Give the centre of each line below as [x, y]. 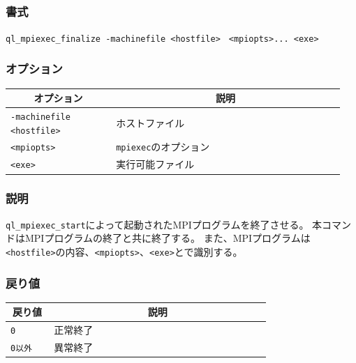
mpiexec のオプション [163, 147]
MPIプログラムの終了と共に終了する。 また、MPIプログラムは [168, 238]
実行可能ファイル [155, 164]
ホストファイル [150, 122]
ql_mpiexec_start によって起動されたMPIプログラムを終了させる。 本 [164, 224]
